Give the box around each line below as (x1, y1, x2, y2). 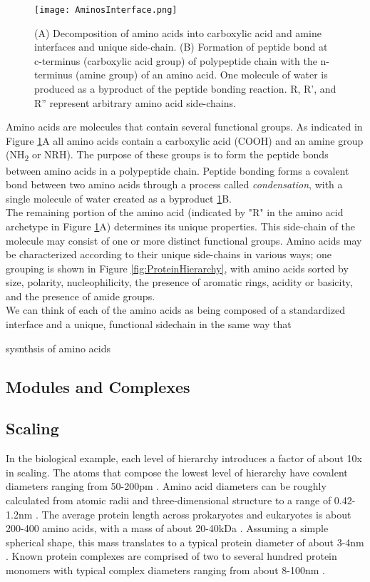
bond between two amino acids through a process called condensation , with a (6, 177, 343, 192)
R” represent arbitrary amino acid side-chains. (34, 95, 236, 110)
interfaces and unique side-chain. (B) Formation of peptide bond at (34, 39, 328, 54)
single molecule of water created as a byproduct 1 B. (6, 190, 232, 205)
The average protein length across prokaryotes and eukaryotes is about (41, 506, 351, 521)
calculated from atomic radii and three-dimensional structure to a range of (6, 493, 332, 508)
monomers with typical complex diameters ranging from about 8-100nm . (6, 562, 325, 577)
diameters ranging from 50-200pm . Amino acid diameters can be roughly (6, 479, 327, 494)
